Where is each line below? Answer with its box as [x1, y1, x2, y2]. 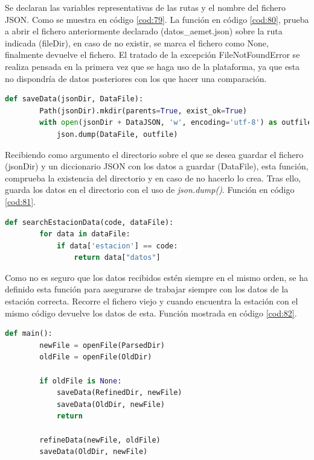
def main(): [5, 329, 53, 338]
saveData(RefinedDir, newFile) [56, 388, 182, 397]
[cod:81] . [5, 195, 36, 207]
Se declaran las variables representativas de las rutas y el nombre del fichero [5, 1, 286, 13]
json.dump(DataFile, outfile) [56, 130, 178, 139]
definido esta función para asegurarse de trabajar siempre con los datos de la [5, 283, 289, 295]
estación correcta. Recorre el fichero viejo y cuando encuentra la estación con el [5, 295, 298, 307]
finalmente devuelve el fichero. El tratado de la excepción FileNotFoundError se [5, 48, 300, 61]
